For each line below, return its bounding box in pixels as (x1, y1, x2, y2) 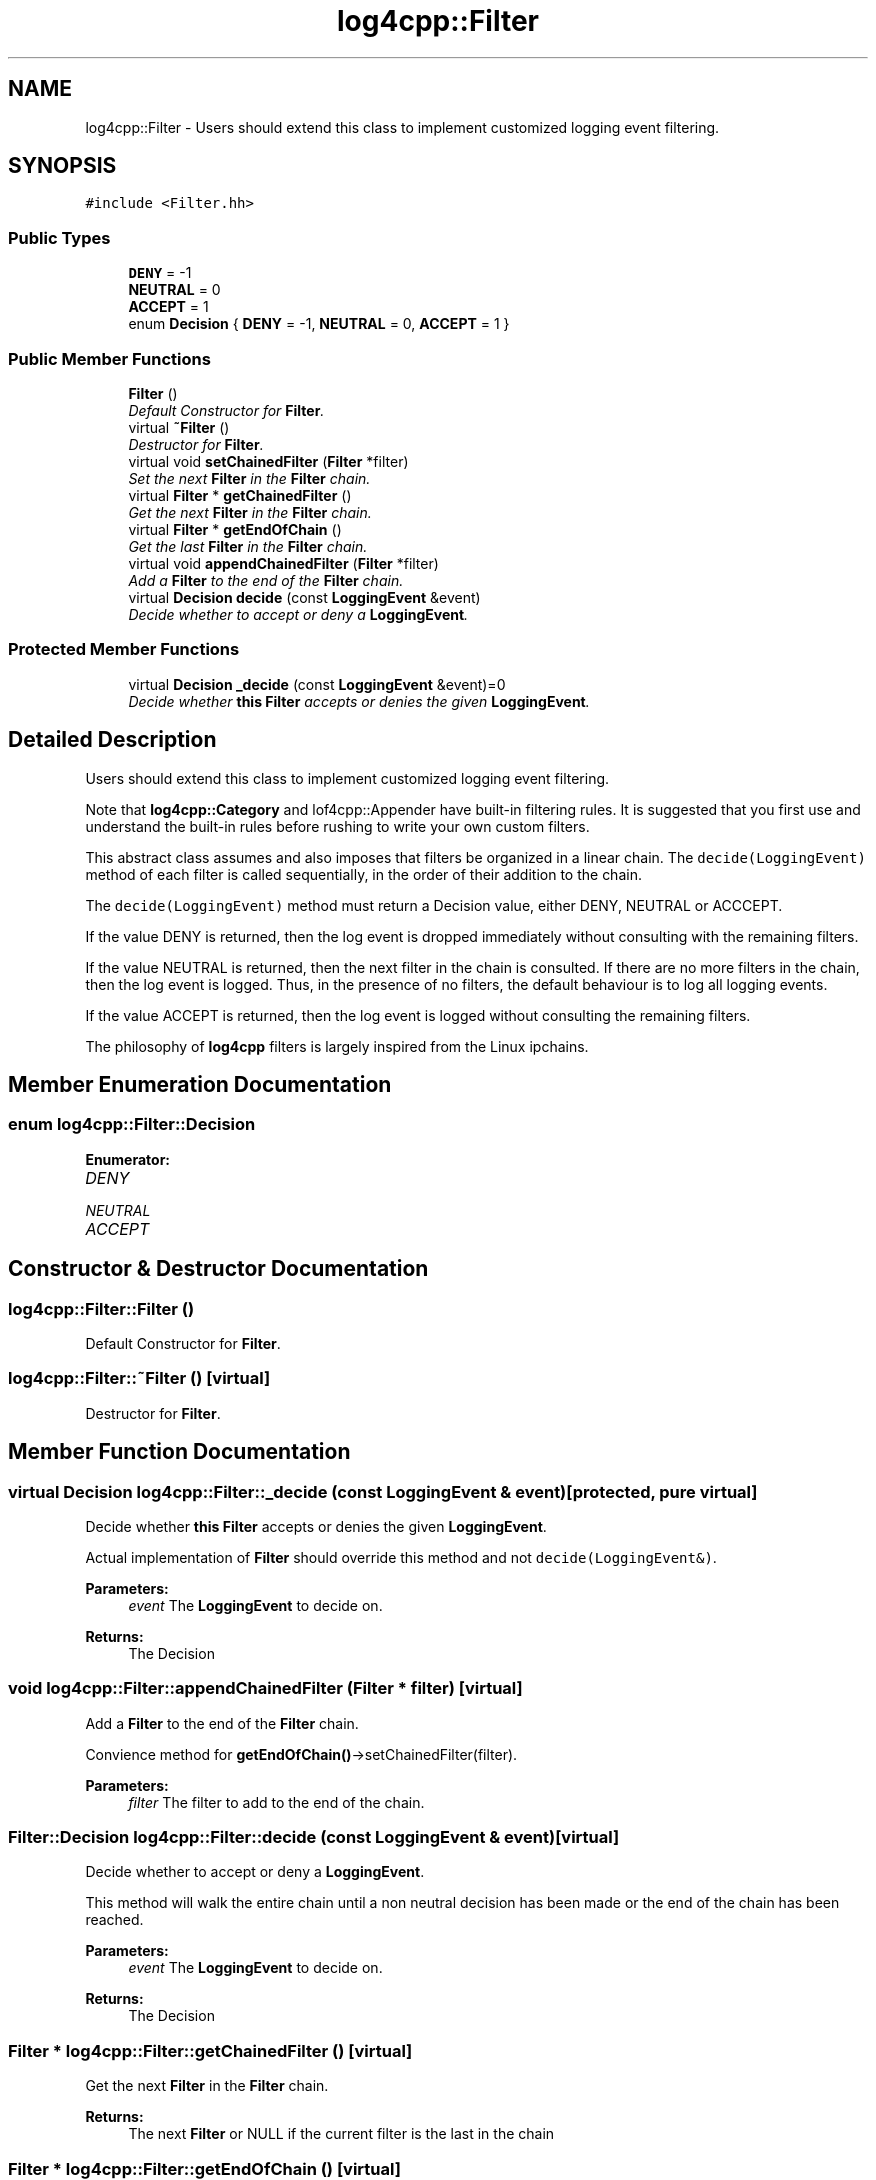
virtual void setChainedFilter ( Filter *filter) (128, 452, 409, 470)
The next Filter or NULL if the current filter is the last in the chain (128, 2125, 555, 2143)
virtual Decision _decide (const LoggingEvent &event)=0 (128, 675, 506, 693)
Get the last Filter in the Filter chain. (128, 537, 368, 555)
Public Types (8, 227, 111, 248)
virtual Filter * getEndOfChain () (128, 520, 342, 538)
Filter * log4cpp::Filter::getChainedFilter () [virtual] (8, 2040, 413, 2061)
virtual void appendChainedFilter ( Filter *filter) (128, 554, 439, 572)
